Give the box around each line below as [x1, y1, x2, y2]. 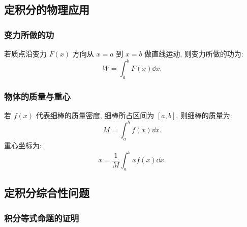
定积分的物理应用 [4, 2, 89, 17]
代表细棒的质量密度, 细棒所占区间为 [36, 110, 155, 121]
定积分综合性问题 [4, 185, 89, 201]
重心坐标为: [4, 140, 42, 150]
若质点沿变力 [4, 48, 47, 59]
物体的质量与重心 [4, 90, 71, 102]
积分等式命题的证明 [4, 211, 79, 224]
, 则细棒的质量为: [176, 110, 232, 121]
